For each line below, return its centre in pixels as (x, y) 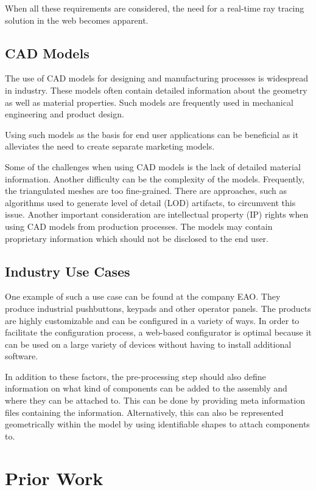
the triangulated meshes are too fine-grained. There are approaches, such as (146, 191)
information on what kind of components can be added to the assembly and (146, 388)
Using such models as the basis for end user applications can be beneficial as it (152, 134)
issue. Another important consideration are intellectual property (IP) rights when (157, 214)
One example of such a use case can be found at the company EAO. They (143, 296)
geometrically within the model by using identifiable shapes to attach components (157, 424)
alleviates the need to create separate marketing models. (110, 146)
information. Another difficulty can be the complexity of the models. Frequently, (155, 178)
